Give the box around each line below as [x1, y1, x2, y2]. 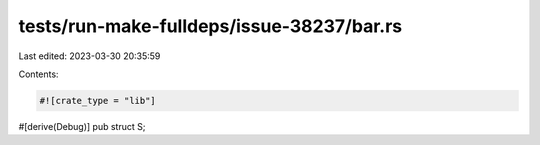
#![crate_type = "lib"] [39, 95, 157, 106]
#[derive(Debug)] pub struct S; [18, 120, 146, 132]
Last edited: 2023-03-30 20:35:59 [18, 50, 161, 62]
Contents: [18, 68, 59, 80]
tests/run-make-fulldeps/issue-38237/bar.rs [18, 15, 403, 37]
